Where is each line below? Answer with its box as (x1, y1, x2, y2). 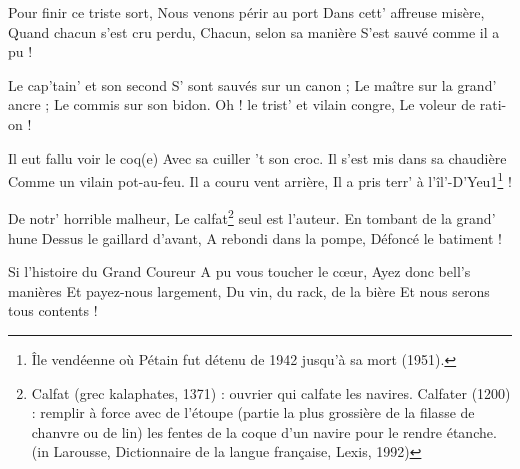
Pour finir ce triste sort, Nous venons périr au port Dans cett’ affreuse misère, (8, 2, 485, 22)
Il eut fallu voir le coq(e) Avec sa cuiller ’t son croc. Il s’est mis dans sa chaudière (8, 147, 507, 168)
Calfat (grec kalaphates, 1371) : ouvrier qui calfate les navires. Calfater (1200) (31, 382, 511, 403)
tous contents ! (8, 300, 98, 321)
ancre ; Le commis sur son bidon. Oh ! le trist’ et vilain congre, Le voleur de (8, 94, 476, 115)
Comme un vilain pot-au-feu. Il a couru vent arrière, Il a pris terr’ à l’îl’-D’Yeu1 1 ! (8, 168, 512, 191)
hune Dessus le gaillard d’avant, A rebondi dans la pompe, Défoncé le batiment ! (8, 227, 502, 248)
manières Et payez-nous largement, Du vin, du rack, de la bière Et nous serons (8, 280, 490, 301)
